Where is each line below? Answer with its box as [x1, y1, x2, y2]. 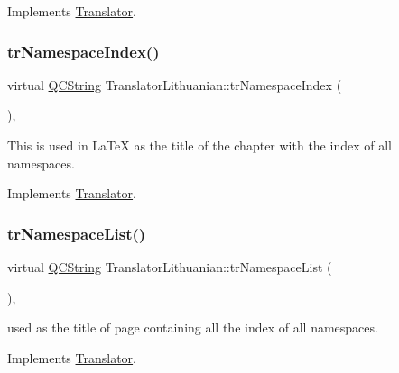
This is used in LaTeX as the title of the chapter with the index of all [7, 136, 392, 154]
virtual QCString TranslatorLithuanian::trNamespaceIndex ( [7, 75, 342, 94]
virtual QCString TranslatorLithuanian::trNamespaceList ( [7, 258, 332, 276]
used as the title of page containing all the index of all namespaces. [7, 318, 378, 337]
